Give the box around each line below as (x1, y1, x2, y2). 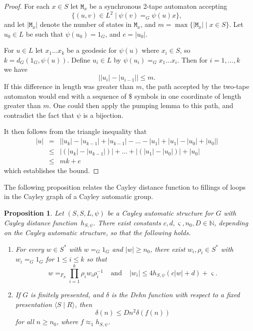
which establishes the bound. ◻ (4, 165, 99, 176)
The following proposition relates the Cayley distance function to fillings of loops (4, 181, 246, 192)
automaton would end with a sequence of (4, 90, 126, 101)
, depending (214, 217, 248, 227)
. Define (67, 54, 90, 65)
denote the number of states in (40, 19, 132, 29)
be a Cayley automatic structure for (107, 207, 213, 218)
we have (4, 64, 28, 74)
